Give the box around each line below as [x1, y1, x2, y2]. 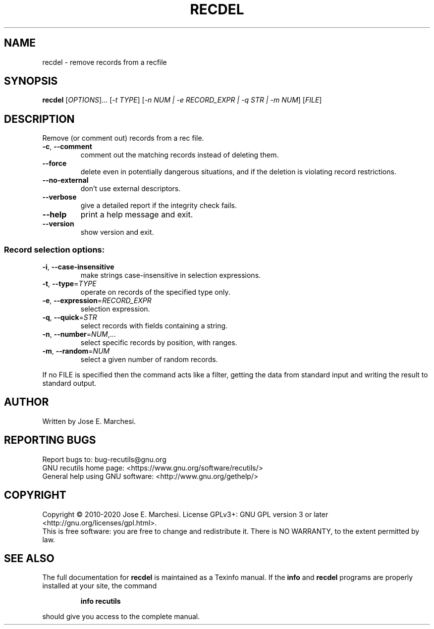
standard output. [42, 379, 97, 388]
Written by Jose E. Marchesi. [42, 417, 136, 425]
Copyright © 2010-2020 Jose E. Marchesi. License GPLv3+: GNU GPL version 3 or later [42, 510, 328, 519]
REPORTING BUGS [4, 434, 96, 447]
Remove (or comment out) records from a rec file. [42, 134, 204, 143]
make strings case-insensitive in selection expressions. [80, 271, 261, 280]
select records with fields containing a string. [80, 321, 228, 330]
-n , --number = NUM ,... [42, 330, 116, 339]
